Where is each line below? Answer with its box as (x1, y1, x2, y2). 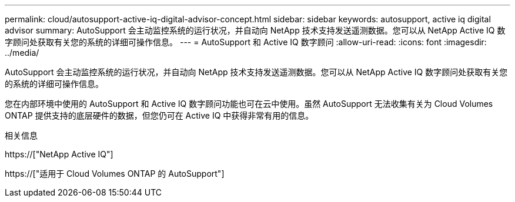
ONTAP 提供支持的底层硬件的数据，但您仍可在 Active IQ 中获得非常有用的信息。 (5, 110, 314, 120)
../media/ (5, 48, 39, 58)
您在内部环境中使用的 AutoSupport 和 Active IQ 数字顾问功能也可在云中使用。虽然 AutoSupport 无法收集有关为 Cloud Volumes (5, 99, 493, 109)
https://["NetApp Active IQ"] (5, 149, 113, 159)
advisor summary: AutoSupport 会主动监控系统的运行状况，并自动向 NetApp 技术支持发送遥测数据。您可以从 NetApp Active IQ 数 (5, 25, 506, 35)
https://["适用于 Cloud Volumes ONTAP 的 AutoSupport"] (5, 169, 225, 179)
